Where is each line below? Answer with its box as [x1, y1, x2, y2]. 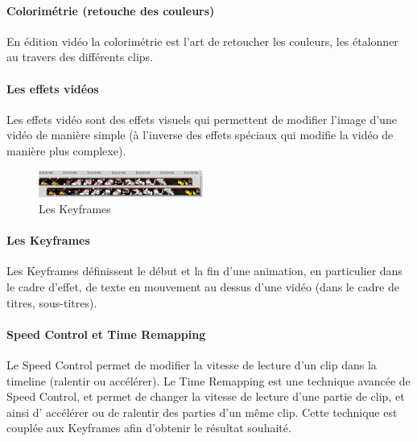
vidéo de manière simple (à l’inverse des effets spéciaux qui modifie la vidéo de [6, 126, 394, 143]
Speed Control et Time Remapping [6, 325, 206, 342]
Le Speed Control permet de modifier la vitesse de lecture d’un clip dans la [6, 356, 377, 373]
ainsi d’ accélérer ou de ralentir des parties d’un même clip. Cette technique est [6, 403, 398, 420]
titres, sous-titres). [6, 294, 97, 311]
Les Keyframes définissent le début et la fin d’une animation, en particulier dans [6, 262, 403, 279]
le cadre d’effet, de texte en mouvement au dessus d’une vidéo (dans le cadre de [6, 278, 399, 295]
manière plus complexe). [6, 142, 126, 159]
